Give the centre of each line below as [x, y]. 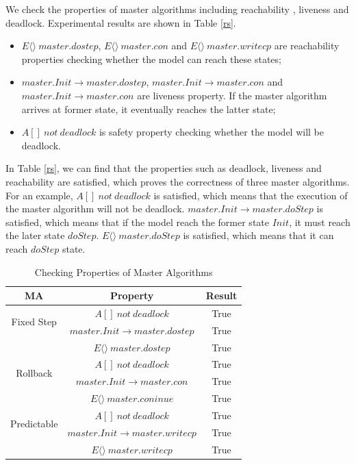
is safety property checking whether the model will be [212, 132]
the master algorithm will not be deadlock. [95, 209]
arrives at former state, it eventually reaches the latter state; [149, 109]
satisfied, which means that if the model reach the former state [137, 222]
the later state [35, 235]
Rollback [34, 372]
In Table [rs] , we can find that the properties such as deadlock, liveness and [164, 168]
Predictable [34, 424]
